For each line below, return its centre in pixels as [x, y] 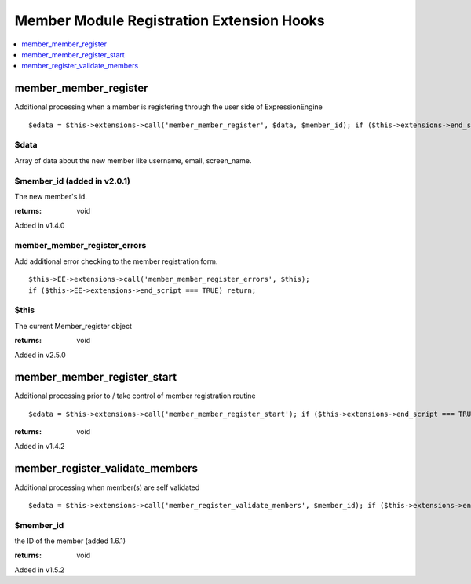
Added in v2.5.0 [40, 355]
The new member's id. [51, 196]
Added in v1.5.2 [39, 570]
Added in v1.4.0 [40, 225]
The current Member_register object [73, 326]
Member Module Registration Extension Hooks [170, 20]
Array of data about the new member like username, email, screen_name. [133, 160]
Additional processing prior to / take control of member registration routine [135, 396]
